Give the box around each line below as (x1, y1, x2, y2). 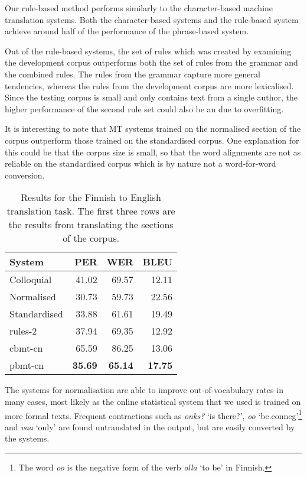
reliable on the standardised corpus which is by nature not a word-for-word (5, 157, 276, 170)
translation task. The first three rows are (6, 204, 175, 218)
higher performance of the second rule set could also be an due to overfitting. (5, 102, 284, 115)
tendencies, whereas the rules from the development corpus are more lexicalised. (5, 79, 294, 92)
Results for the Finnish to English (21, 190, 161, 205)
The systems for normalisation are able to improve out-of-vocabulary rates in (5, 384, 283, 396)
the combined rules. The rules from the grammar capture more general (5, 67, 260, 80)
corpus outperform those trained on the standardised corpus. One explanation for (5, 134, 299, 146)
